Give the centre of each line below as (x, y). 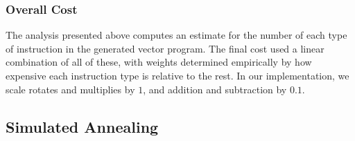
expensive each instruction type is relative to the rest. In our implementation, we (177, 75)
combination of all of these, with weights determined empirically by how (159, 62)
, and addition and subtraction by (215, 89)
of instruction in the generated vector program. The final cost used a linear (165, 48)
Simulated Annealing (82, 126)
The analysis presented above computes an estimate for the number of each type (176, 35)
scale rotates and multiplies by (70, 89)
